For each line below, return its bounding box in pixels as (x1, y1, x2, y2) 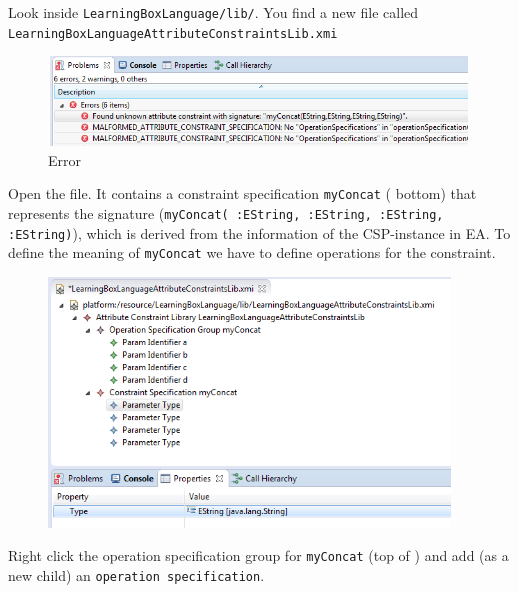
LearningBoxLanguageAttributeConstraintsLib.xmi (8, 26, 338, 41)
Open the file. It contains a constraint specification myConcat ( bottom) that (8, 183, 477, 204)
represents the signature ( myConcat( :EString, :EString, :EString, (8, 202, 444, 223)
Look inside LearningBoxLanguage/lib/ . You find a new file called (8, 2, 419, 22)
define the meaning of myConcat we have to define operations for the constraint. (8, 242, 496, 263)
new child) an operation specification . (8, 564, 265, 585)
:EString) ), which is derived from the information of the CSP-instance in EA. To (8, 222, 511, 243)
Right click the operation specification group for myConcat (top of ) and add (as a (8, 545, 509, 566)
